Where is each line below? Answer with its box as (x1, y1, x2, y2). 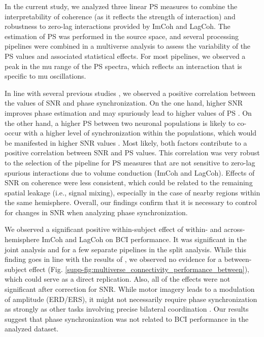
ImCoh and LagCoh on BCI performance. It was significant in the (42, 234, 247, 245)
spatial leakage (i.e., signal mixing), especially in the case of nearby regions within (5, 187, 260, 197)
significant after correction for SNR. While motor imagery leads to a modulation (5, 284, 255, 294)
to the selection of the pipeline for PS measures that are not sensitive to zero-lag (5, 157, 255, 167)
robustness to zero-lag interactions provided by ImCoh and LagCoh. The (5, 21, 230, 31)
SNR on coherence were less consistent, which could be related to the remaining (5, 177, 253, 188)
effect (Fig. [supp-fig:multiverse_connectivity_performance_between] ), (29, 263, 250, 274)
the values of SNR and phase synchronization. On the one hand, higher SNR (5, 97, 243, 108)
